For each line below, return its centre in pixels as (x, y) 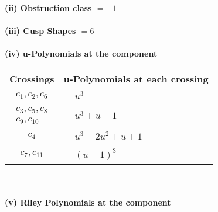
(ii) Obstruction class (48, 8)
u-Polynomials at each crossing (136, 78)
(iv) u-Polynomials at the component (81, 53)
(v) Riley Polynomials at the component (88, 202)
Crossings (32, 78)
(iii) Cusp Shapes (40, 31)
